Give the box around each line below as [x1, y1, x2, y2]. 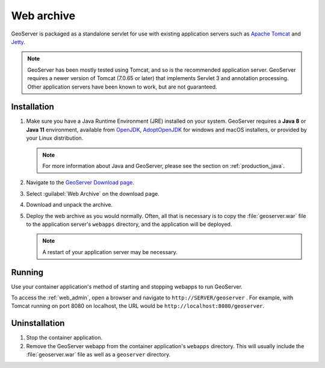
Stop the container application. [26, 334, 102, 341]
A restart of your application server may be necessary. [42, 248, 178, 255]
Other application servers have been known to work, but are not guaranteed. [27, 83, 217, 90]
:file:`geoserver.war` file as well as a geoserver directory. [26, 351, 171, 358]
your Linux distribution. [26, 134, 84, 142]
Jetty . [11, 38, 25, 45]
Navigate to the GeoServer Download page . [26, 179, 135, 186]
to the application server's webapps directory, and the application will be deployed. [26, 220, 232, 228]
